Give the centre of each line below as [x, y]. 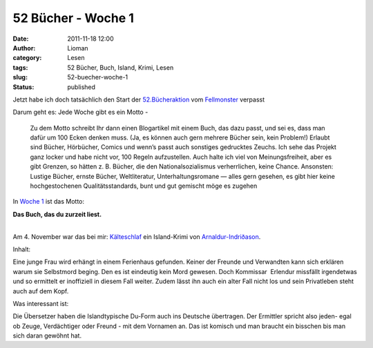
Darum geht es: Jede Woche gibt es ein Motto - [80, 112]
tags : [20, 67]
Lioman [78, 48]
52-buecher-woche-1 [98, 77]
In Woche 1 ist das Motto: [49, 202]
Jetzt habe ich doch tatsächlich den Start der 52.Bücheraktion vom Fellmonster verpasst [139, 99]
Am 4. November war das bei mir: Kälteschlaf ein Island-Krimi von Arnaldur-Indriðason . [137, 236]
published [82, 87]
